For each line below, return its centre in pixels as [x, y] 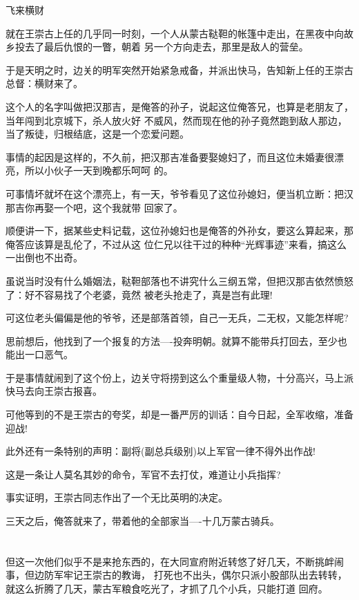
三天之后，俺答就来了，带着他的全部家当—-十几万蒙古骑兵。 [143, 521]
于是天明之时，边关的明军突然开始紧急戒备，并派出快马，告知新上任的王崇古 [179, 69]
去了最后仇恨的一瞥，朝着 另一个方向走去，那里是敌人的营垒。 [166, 47]
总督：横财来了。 [44, 83]
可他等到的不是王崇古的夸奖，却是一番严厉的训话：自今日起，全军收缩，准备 [179, 414]
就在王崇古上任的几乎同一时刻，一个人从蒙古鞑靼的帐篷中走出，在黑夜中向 [175, 33]
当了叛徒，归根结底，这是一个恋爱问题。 [97, 134]
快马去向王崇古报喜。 [54, 391]
